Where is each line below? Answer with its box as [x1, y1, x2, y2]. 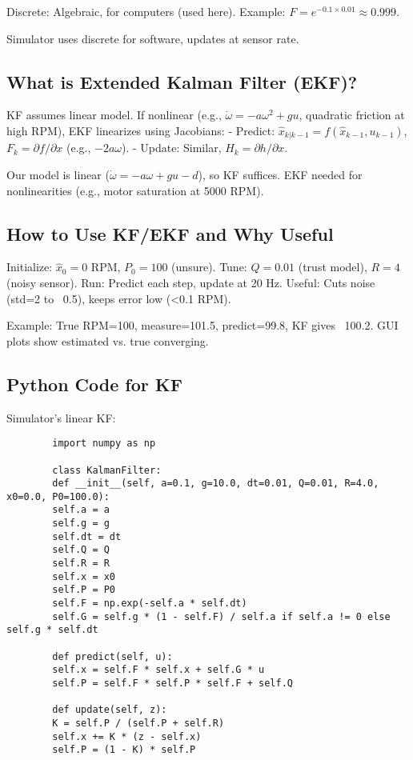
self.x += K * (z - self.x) [52, 730, 202, 742]
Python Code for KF [6, 371, 182, 396]
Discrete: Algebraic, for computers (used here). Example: [6, 3, 286, 19]
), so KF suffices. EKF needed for [198, 166, 363, 183]
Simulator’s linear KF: [6, 409, 116, 426]
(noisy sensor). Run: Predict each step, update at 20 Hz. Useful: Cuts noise [6, 274, 375, 291]
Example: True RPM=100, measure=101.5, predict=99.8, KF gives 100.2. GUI [6, 317, 399, 334]
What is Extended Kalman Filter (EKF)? [6, 69, 358, 94]
